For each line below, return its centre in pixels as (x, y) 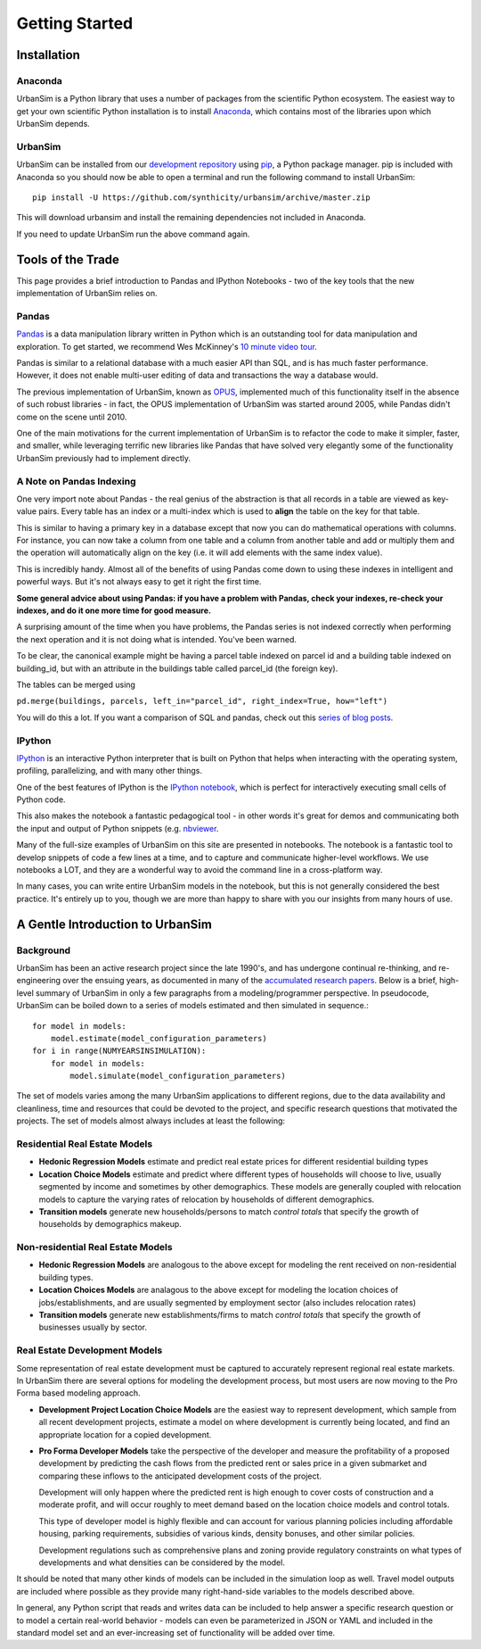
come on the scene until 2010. (72, 417)
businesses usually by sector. (93, 1327)
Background (44, 950)
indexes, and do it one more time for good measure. (114, 610)
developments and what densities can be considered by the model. (162, 1562)
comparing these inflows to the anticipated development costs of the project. (180, 1476)
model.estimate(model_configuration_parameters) (159, 1038)
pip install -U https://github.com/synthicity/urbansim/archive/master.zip (201, 198)
